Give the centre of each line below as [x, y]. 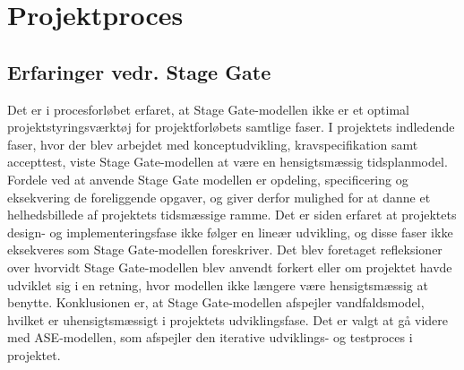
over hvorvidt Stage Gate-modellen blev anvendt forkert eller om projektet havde [230, 267]
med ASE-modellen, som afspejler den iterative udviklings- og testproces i [210, 337]
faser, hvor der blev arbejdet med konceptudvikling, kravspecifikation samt [213, 144]
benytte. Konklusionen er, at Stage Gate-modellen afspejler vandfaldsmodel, [216, 302]
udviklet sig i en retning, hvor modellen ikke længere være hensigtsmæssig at [218, 284]
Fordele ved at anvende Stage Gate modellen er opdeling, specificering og [208, 179]
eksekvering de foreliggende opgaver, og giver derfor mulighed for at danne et [219, 197]
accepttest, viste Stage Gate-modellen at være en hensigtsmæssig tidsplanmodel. [228, 162]
